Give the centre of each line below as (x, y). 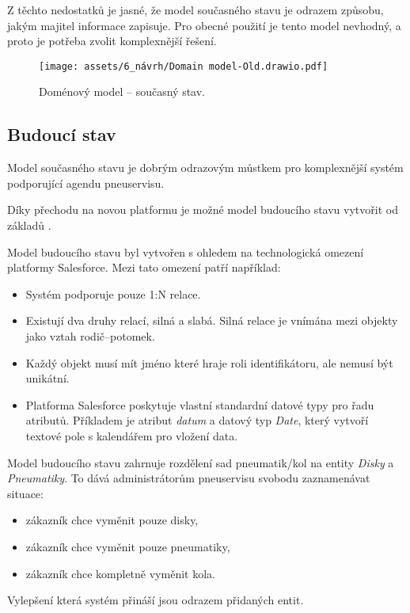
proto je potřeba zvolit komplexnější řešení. (112, 41)
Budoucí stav (62, 134)
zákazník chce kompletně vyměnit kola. (120, 573)
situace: (25, 493)
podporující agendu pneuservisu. (86, 183)
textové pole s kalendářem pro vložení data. (132, 435)
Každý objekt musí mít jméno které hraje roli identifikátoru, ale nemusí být (209, 362)
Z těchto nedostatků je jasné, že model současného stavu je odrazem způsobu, (196, 10)
